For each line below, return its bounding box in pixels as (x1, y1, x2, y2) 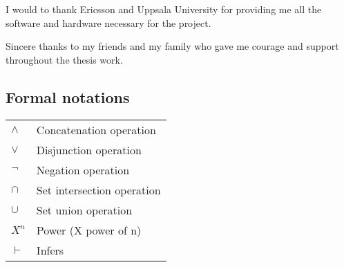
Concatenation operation (36, 121, 156, 138)
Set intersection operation (36, 181, 161, 198)
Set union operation (36, 201, 133, 218)
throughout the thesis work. (6, 52, 123, 66)
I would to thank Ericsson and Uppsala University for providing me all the (6, 2, 322, 16)
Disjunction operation (36, 141, 142, 158)
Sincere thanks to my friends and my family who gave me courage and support (6, 39, 339, 53)
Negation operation (36, 161, 130, 178)
